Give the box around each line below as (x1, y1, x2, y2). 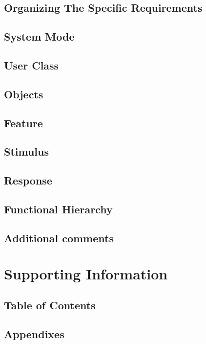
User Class (4, 57, 59, 72)
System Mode (4, 29, 75, 44)
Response (4, 173, 52, 188)
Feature (4, 115, 43, 130)
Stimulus (4, 144, 49, 159)
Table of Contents (4, 297, 96, 312)
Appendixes (4, 326, 64, 341)
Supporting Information (4, 264, 168, 284)
